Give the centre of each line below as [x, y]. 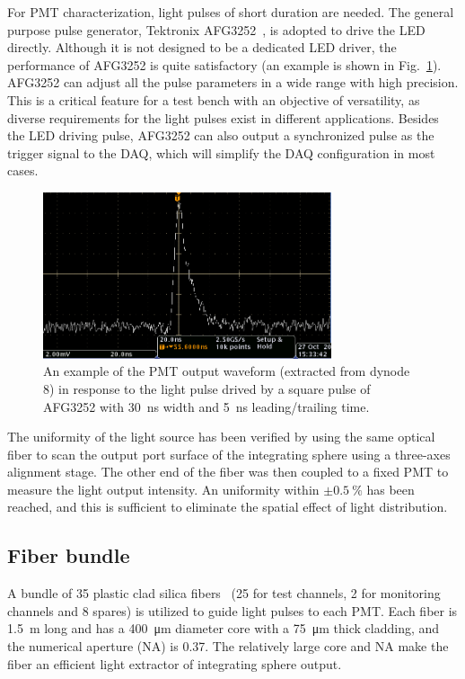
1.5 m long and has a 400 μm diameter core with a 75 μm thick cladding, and [224, 628]
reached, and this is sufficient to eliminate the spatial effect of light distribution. [228, 507]
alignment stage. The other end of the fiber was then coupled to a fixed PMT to [228, 472]
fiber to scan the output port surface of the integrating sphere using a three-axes [229, 454]
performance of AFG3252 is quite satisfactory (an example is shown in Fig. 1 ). [224, 64]
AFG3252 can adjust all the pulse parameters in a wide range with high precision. [233, 82]
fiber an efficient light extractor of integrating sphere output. [175, 663]
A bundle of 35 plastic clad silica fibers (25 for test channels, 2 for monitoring [224, 593]
